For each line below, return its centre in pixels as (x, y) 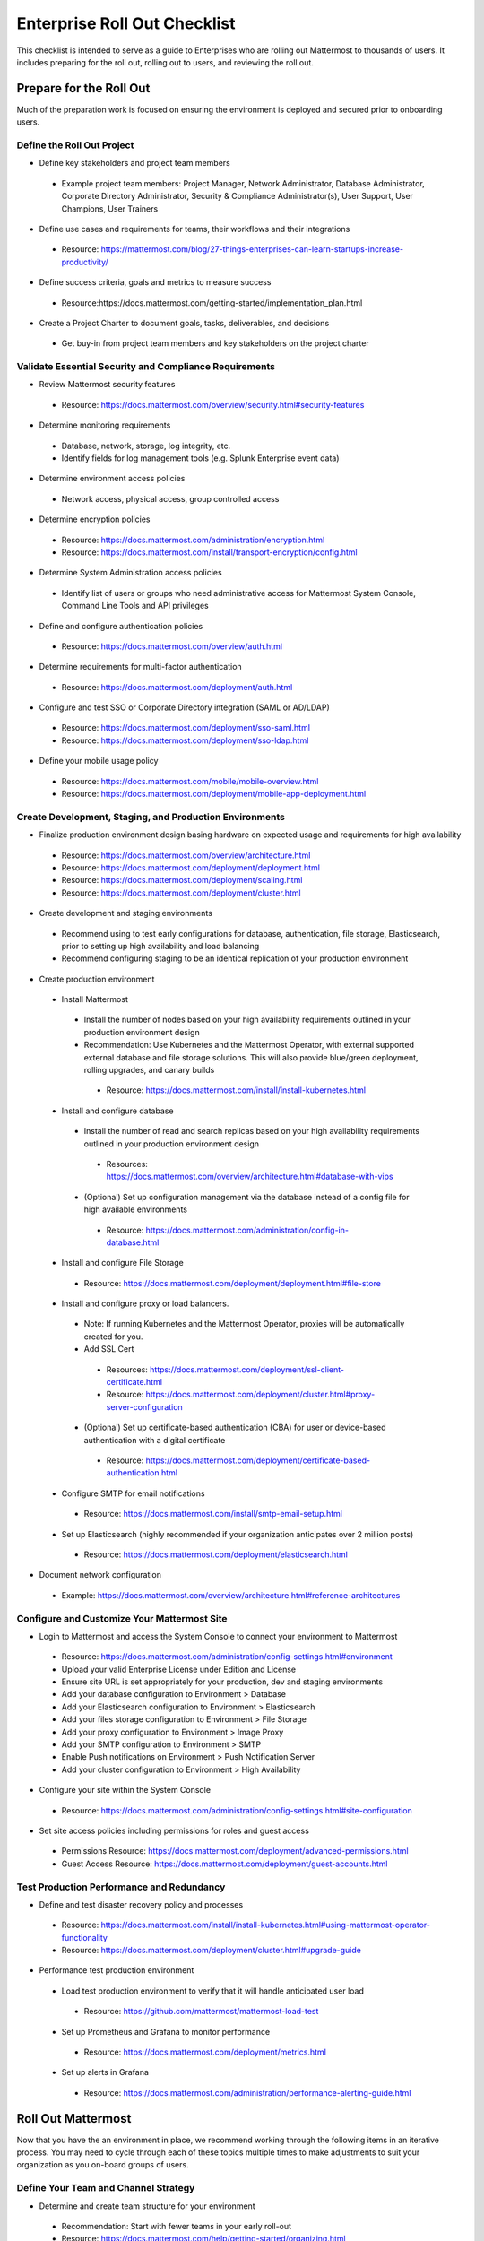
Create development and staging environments (125, 913)
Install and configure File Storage (122, 1263)
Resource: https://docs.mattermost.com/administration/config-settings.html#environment (227, 1657)
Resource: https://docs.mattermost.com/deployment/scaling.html (182, 880)
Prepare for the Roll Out (83, 88)
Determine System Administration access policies (131, 573)
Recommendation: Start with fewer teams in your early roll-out (176, 2226)
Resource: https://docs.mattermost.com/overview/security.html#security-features (213, 404)
